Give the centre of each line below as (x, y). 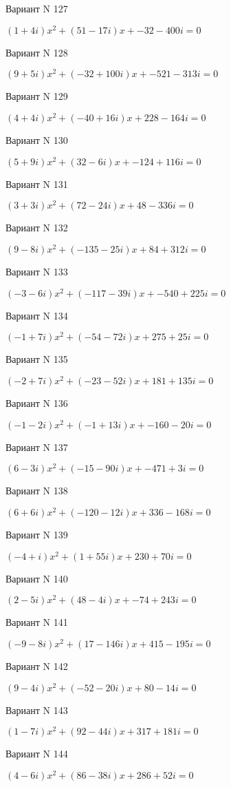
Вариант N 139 (37, 535)
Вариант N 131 (37, 183)
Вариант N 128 (37, 52)
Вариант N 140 (37, 578)
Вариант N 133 (37, 272)
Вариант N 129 (37, 96)
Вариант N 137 (37, 447)
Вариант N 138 (37, 491)
